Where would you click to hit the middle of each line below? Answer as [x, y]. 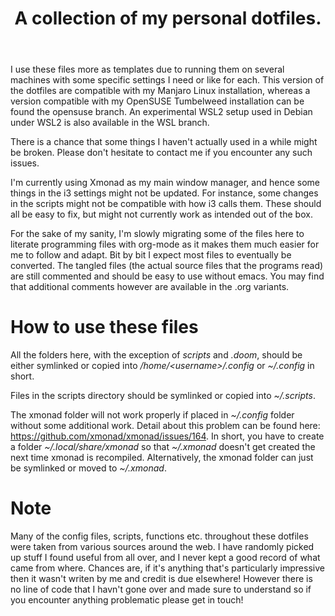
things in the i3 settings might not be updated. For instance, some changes [164, 193]
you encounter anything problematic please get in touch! [127, 600]
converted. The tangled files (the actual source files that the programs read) [167, 266]
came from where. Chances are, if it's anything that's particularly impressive [167, 568]
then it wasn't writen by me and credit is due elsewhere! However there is [161, 579]
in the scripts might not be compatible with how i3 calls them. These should [166, 204]
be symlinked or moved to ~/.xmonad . [88, 468]
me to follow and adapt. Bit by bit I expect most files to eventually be [151, 255]
